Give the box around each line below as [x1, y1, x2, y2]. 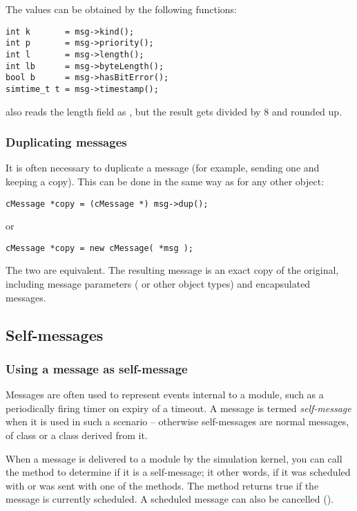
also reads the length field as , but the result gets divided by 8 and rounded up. [6, 104, 342, 118]
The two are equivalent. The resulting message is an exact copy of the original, [6, 263, 339, 277]
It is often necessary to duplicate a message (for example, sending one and [6, 160, 320, 175]
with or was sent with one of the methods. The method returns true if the [6, 478, 319, 492]
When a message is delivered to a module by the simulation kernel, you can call [6, 451, 342, 465]
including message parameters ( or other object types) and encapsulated [6, 277, 311, 291]
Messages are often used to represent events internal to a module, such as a [6, 387, 324, 402]
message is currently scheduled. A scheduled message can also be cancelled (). [6, 492, 334, 506]
